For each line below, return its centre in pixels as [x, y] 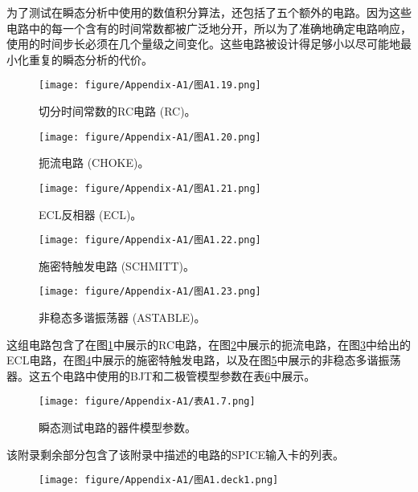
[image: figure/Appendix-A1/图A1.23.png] [150, 292]
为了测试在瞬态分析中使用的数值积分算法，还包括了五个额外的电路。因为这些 [209, 12]
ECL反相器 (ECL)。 [90, 214]
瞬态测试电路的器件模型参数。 [117, 427]
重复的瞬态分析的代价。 [90, 59]
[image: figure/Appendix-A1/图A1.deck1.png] [159, 480]
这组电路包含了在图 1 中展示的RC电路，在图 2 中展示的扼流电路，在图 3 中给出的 [209, 344]
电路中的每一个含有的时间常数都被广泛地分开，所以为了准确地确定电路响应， [209, 28]
